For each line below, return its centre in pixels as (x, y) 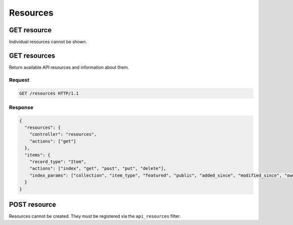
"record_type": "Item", (58, 162)
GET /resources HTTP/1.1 (49, 93)
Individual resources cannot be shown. (48, 42)
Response (21, 107)
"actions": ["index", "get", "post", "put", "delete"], (98, 169)
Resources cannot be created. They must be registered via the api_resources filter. (95, 216)
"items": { (38, 155)
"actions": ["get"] (53, 141)
